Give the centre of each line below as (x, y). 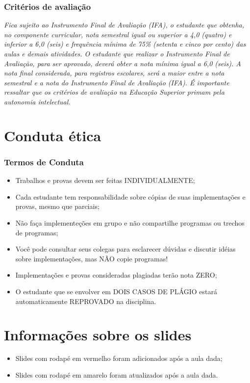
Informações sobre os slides (98, 335)
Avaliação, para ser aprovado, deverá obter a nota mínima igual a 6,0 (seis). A (123, 63)
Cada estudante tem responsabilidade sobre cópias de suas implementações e (130, 196)
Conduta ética (53, 135)
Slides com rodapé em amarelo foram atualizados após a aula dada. (117, 374)
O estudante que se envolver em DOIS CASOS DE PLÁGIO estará (116, 291)
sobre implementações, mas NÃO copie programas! (92, 258)
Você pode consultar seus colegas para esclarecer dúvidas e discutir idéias (125, 249)
